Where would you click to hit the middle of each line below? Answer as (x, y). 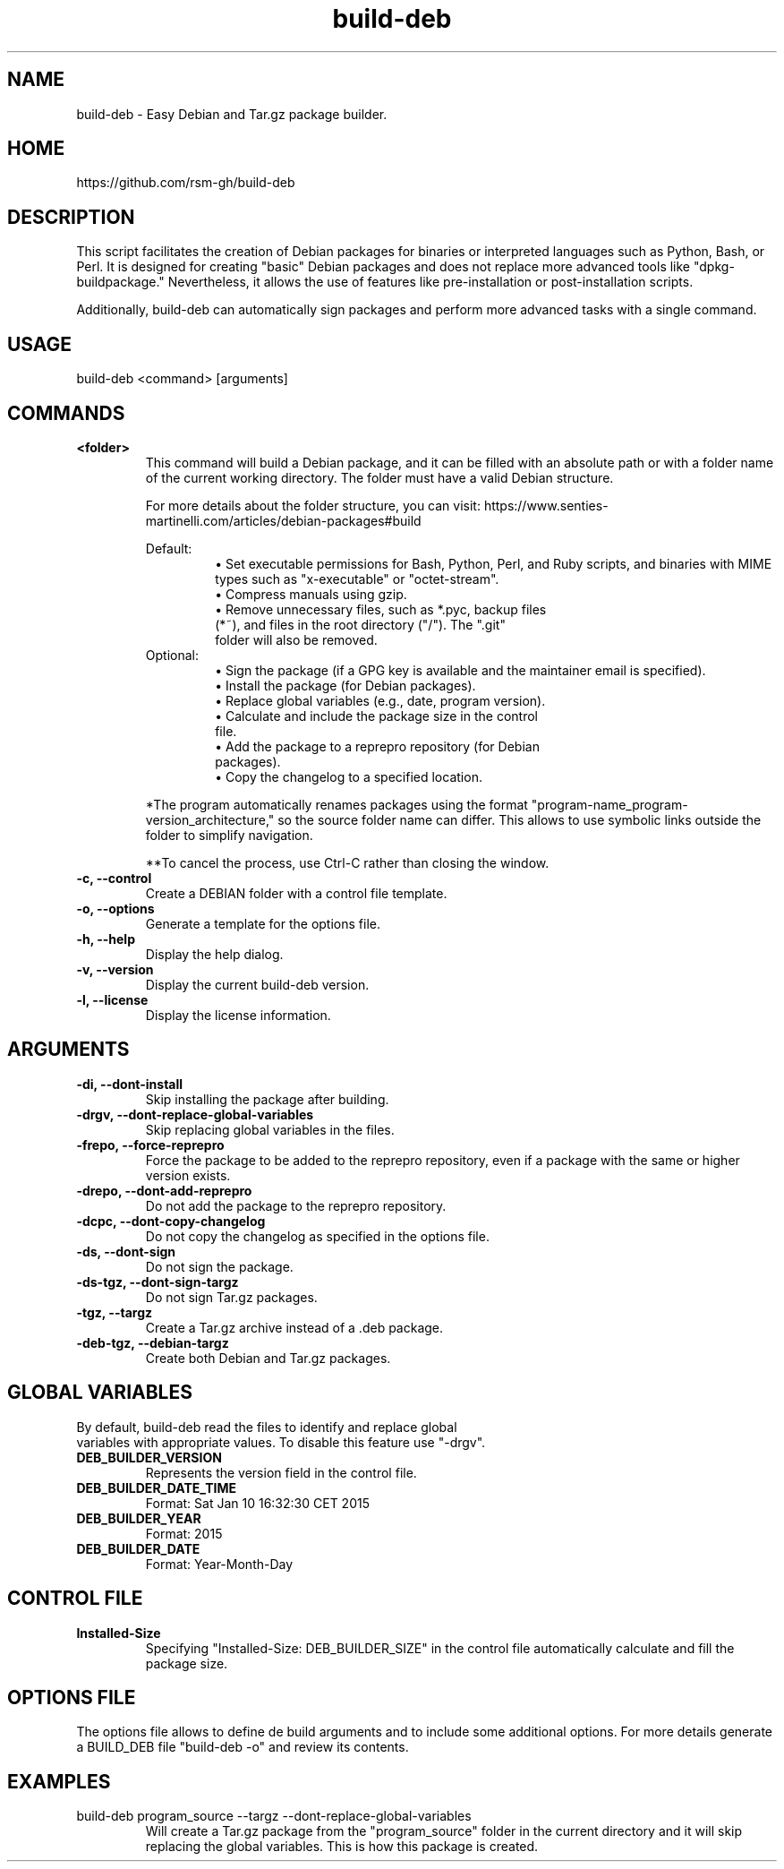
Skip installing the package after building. (267, 1099)
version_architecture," (210, 819)
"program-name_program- (609, 804)
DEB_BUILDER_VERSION (149, 1457)
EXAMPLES (59, 1781)
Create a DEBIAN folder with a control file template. (296, 893)
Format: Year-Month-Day (219, 1564)
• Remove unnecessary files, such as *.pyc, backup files (381, 609)
